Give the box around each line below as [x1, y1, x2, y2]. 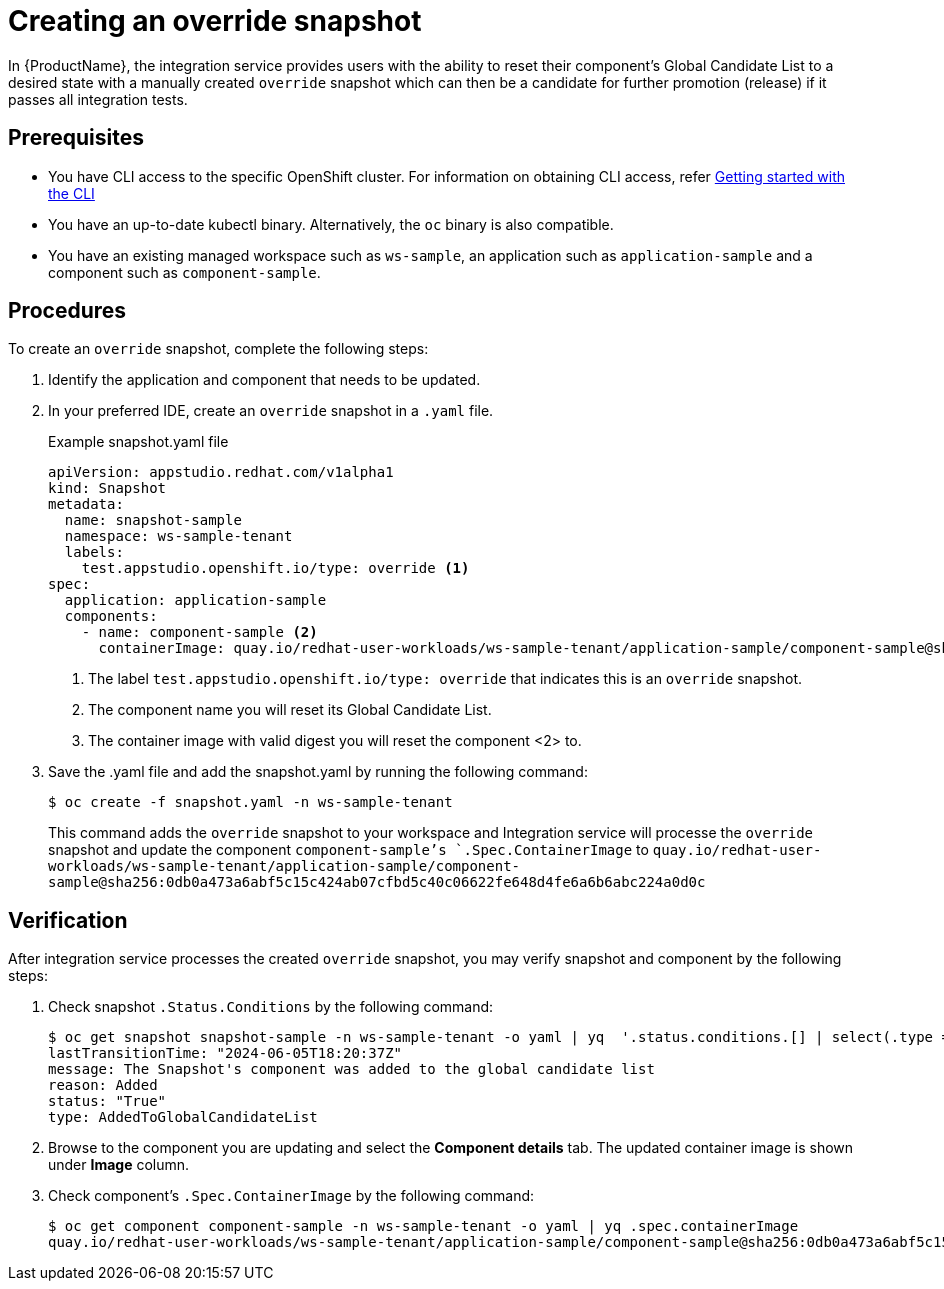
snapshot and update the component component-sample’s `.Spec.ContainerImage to [48, 841, 649, 859]
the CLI [48, 184, 95, 202]
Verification [8, 907, 128, 933]
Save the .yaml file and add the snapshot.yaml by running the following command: [48, 763, 588, 781]
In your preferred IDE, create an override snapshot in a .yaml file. [48, 402, 494, 420]
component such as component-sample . [48, 263, 321, 281]
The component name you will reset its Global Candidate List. [88, 701, 492, 719]
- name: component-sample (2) [81, 624, 318, 641]
